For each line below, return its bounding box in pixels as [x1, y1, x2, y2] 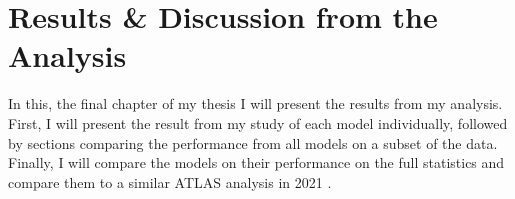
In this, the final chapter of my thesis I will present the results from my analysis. [8, 93, 503, 114]
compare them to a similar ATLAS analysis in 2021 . [8, 171, 332, 192]
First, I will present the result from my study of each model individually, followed [8, 112, 508, 133]
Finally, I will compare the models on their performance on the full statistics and [8, 152, 505, 173]
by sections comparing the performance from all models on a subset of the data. [8, 132, 498, 153]
